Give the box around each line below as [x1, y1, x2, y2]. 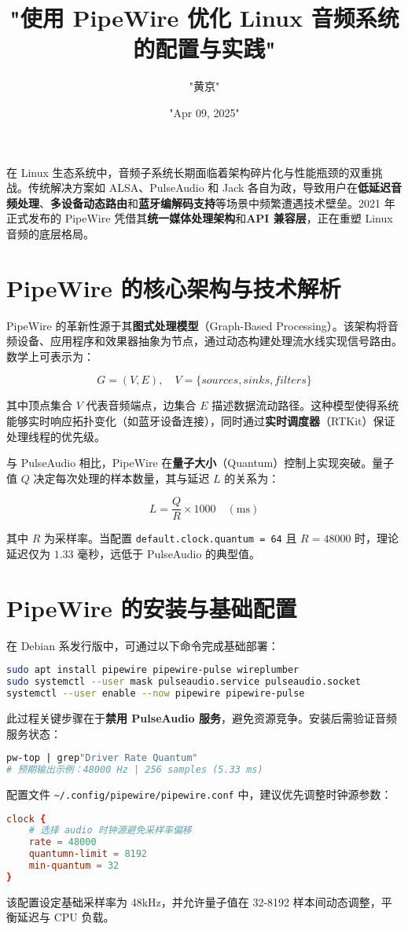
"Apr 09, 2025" [169, 104, 240, 120]
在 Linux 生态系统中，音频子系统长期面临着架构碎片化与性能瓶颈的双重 [6, 164, 372, 180]
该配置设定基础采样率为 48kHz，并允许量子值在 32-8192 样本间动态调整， [6, 893, 381, 910]
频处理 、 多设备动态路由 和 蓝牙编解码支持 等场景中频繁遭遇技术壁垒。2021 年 [6, 194, 395, 211]
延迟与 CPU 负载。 [17, 909, 115, 925]
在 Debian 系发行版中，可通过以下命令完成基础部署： [6, 637, 279, 653]
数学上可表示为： [6, 347, 94, 364]
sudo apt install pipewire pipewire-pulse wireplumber [6, 664, 300, 676]
